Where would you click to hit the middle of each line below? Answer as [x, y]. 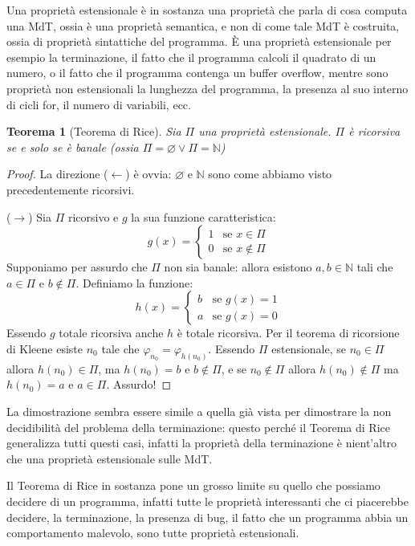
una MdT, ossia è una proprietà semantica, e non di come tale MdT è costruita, [203, 25]
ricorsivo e [93, 216]
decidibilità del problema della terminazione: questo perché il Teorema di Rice [198, 427]
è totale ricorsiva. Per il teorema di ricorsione [288, 333]
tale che [120, 348]
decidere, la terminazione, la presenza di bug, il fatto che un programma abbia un [207, 517]
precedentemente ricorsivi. [71, 189]
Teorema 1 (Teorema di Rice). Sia [94, 131]
